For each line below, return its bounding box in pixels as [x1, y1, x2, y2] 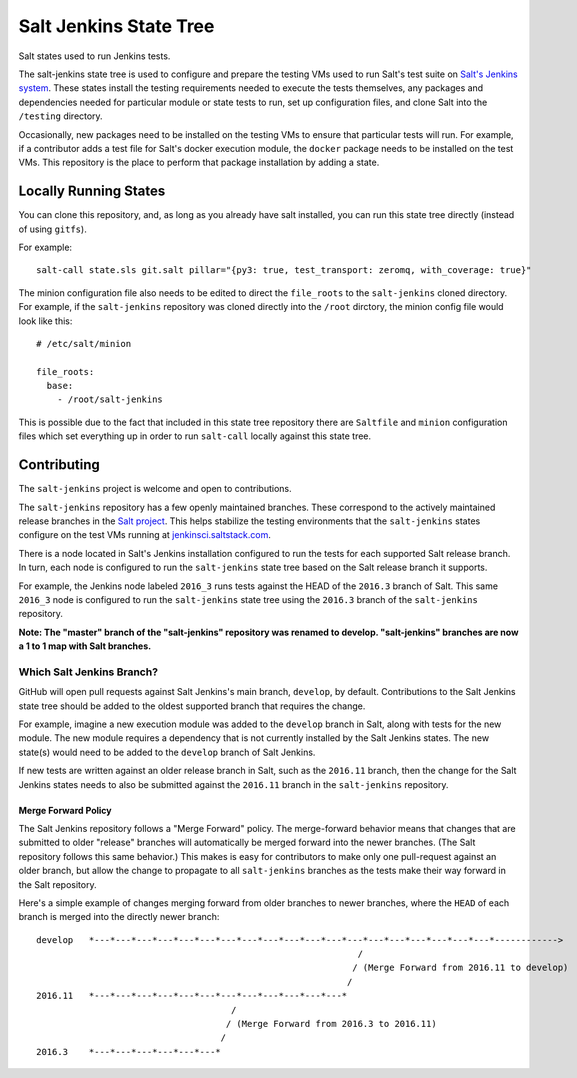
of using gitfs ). [18, 223, 87, 235]
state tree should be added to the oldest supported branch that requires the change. [18, 700, 366, 712]
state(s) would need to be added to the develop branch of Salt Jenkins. [18, 746, 316, 758]
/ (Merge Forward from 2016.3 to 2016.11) [225, 1018, 437, 1030]
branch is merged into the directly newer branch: [18, 911, 220, 923]
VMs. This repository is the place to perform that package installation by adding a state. [18, 156, 380, 169]
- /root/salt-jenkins [56, 394, 164, 405]
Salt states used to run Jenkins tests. [18, 50, 171, 62]
